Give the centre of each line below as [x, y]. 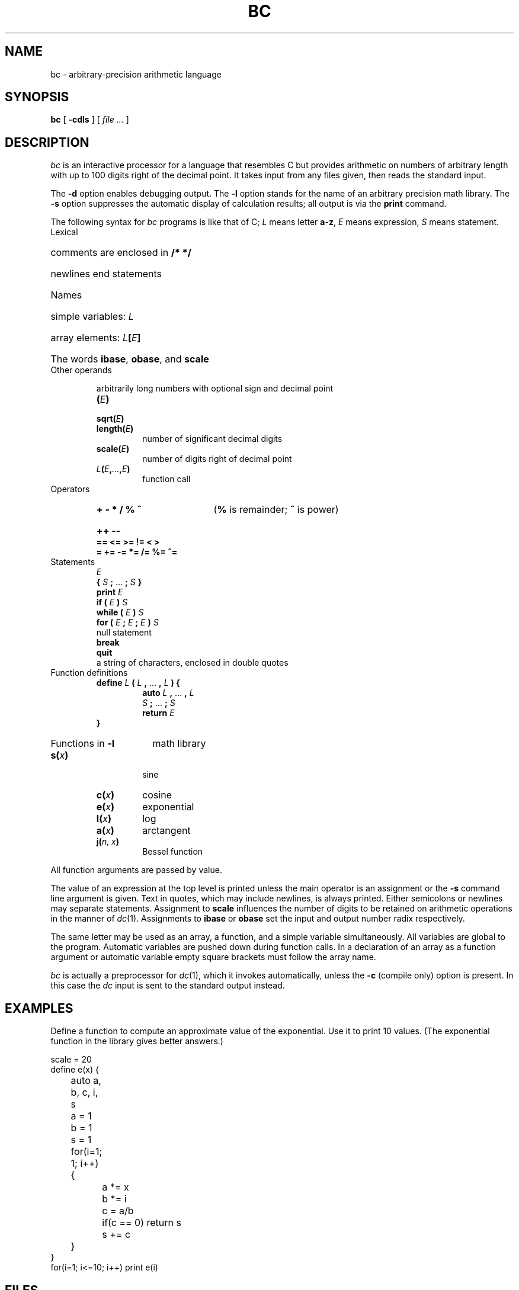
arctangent [166, 831]
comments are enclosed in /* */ [121, 253]
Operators [70, 489]
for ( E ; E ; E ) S [127, 622]
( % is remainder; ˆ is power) [276, 510]
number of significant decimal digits [212, 439]
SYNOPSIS [37, 97]
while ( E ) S [120, 612]
